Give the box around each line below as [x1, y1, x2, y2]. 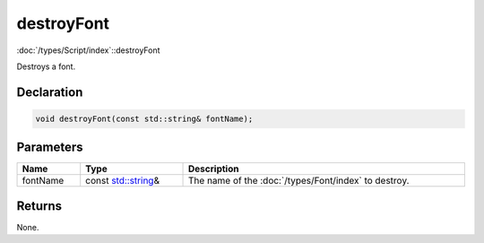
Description [188, 162, 239, 175]
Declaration [16, 84, 83, 100]
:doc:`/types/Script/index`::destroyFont [16, 45, 160, 56]
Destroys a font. [16, 61, 76, 72]
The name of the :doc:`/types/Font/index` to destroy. [188, 175, 410, 187]
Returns [16, 198, 63, 213]
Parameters [16, 140, 83, 155]
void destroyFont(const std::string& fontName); [35, 113, 254, 124]
